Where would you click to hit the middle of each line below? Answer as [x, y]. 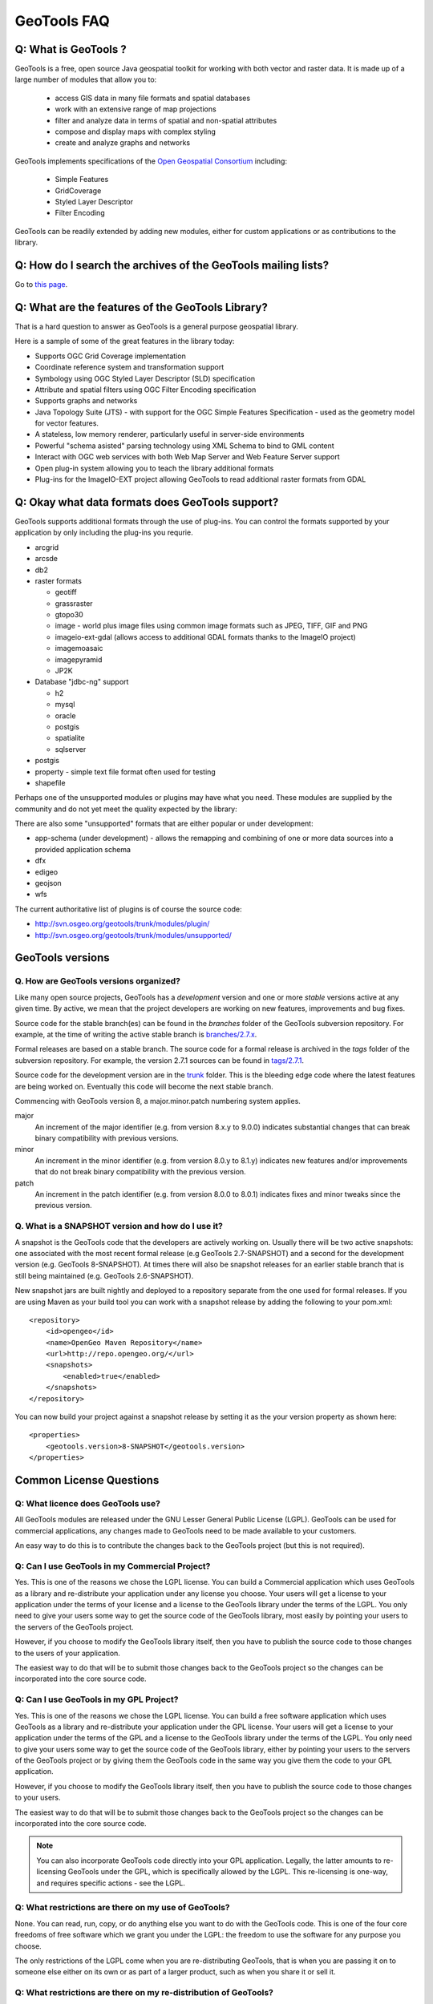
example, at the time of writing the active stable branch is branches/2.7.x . [136, 1034]
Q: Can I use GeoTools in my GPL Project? [97, 1699]
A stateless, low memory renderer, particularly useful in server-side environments [170, 434]
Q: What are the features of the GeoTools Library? [141, 307]
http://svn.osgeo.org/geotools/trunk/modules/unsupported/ [134, 935]
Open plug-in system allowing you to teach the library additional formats [154, 468]
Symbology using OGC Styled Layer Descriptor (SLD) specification [145, 378]
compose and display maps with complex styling [136, 131]
